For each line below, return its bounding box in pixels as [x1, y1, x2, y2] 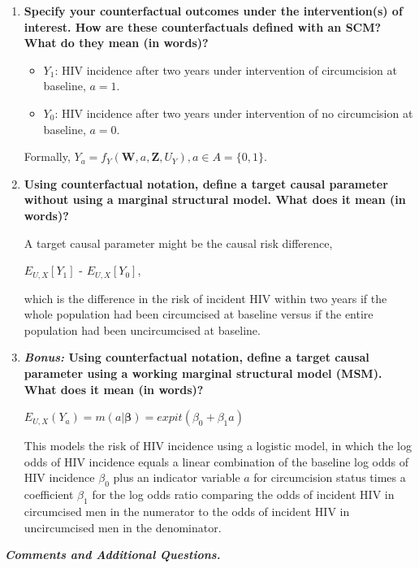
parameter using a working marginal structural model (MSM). [24, 364, 382, 381]
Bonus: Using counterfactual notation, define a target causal [24, 349, 369, 366]
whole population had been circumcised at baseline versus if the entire [24, 306, 374, 323]
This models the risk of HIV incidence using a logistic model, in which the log [24, 437, 412, 454]
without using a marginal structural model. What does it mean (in [24, 191, 406, 208]
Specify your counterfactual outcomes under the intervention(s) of [24, 2, 403, 19]
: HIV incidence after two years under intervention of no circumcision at [54, 104, 413, 121]
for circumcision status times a [253, 469, 406, 486]
